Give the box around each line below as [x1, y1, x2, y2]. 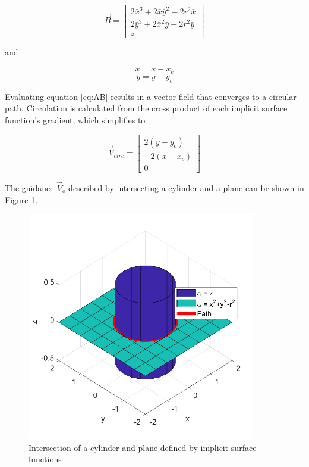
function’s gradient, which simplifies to [5, 114, 146, 126]
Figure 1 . [5, 193, 38, 206]
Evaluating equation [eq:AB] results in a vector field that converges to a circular [5, 90, 297, 102]
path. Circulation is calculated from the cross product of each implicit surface [5, 102, 288, 114]
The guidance [5, 181, 54, 194]
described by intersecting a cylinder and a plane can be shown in [68, 181, 304, 194]
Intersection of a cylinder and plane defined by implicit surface [29, 441, 257, 453]
